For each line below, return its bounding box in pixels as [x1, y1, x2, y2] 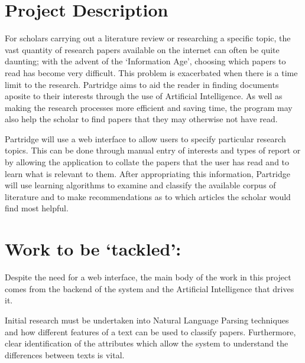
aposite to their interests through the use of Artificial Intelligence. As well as [5, 90, 283, 102]
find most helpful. [5, 202, 69, 214]
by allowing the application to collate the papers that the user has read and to [5, 156, 290, 168]
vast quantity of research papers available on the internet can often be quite [5, 43, 280, 55]
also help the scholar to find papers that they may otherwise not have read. [5, 113, 278, 125]
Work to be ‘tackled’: [5, 237, 181, 261]
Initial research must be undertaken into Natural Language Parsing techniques [5, 313, 289, 326]
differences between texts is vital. [5, 348, 125, 361]
